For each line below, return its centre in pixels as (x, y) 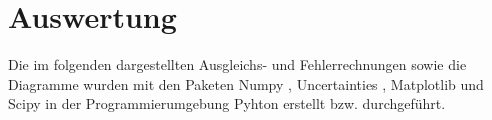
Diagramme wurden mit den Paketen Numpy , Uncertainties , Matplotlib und (246, 83)
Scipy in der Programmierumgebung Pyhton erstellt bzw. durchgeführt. (227, 103)
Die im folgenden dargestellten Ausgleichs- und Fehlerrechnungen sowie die (237, 64)
